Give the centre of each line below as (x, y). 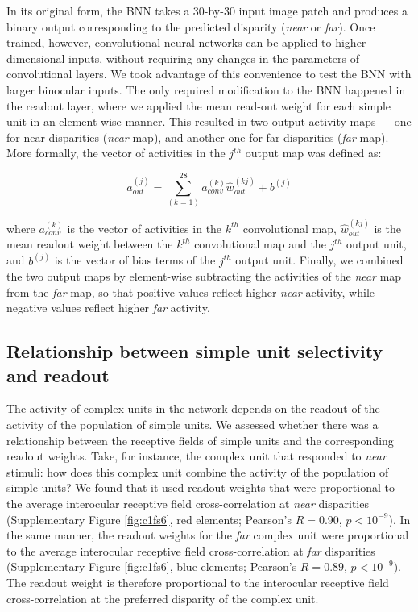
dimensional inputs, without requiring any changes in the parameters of (183, 58)
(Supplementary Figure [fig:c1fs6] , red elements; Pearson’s (149, 519)
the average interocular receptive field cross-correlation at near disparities (188, 504)
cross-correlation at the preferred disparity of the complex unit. (163, 598)
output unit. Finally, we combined (319, 260)
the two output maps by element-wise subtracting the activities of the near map (204, 276)
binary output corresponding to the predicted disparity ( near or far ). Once (191, 26)
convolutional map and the (260, 244)
